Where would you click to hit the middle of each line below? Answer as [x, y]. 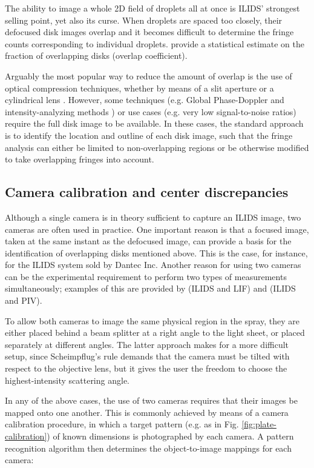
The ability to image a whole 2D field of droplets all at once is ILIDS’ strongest [152, 8]
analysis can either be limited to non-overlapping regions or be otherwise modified [157, 147]
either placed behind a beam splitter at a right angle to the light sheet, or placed [155, 333]
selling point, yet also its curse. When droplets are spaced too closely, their [144, 20]
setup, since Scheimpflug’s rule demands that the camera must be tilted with [147, 356]
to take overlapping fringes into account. [80, 159]
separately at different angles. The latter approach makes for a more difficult [147, 344]
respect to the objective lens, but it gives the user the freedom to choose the [146, 368]
